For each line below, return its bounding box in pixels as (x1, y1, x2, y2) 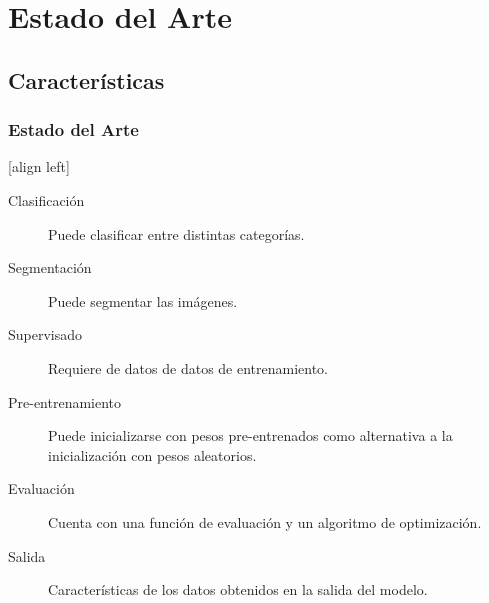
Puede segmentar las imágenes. (48, 290, 238, 311)
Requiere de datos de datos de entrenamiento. (48, 357, 329, 378)
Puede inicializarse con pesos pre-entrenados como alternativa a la (48, 425, 453, 446)
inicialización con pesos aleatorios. (48, 444, 257, 465)
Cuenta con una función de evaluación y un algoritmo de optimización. (48, 511, 482, 532)
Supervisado (8, 324, 83, 345)
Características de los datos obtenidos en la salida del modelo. (48, 579, 428, 600)
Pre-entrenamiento (8, 391, 122, 412)
